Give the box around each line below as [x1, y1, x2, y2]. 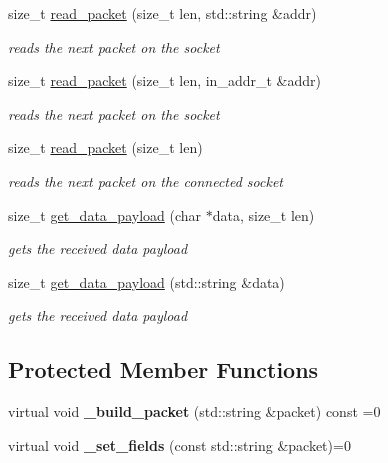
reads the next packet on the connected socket [8, 170, 284, 191]
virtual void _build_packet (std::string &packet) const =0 [8, 401, 381, 422]
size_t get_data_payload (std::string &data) [8, 271, 285, 292]
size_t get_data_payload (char [8, 204, 202, 225]
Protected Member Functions [8, 354, 319, 385]
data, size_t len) [212, 204, 315, 225]
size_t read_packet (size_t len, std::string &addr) [8, 3, 317, 23]
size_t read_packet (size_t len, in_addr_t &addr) [8, 70, 321, 91]
